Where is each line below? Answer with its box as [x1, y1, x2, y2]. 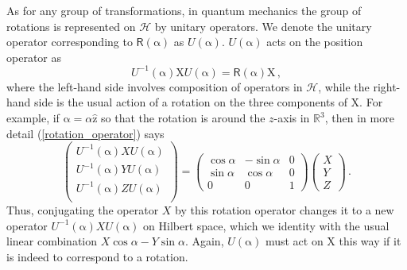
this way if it [339, 233, 401, 249]
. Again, [184, 233, 224, 249]
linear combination [6, 233, 98, 249]
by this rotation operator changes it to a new [175, 201, 394, 218]
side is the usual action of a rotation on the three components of [34, 94, 347, 110]
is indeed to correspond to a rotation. [6, 248, 188, 264]
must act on [265, 233, 324, 249]
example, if [6, 110, 60, 126]
